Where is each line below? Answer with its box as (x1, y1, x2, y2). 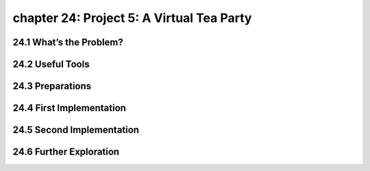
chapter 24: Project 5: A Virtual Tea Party (12, 10, 252, 25)
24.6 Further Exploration (12, 146, 120, 158)
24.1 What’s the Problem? (12, 36, 123, 48)
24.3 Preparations (12, 80, 92, 92)
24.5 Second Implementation (12, 124, 140, 136)
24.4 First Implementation (12, 102, 127, 114)
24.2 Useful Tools (12, 58, 90, 70)
